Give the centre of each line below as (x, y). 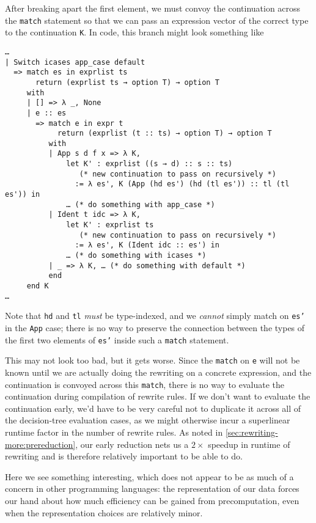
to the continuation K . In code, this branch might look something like (134, 32)
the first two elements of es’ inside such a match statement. (117, 339)
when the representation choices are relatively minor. (104, 512)
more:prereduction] (40, 444)
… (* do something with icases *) (136, 256)
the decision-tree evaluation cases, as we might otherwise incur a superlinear (148, 420)
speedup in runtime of (249, 444)
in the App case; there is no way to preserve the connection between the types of (155, 327)
